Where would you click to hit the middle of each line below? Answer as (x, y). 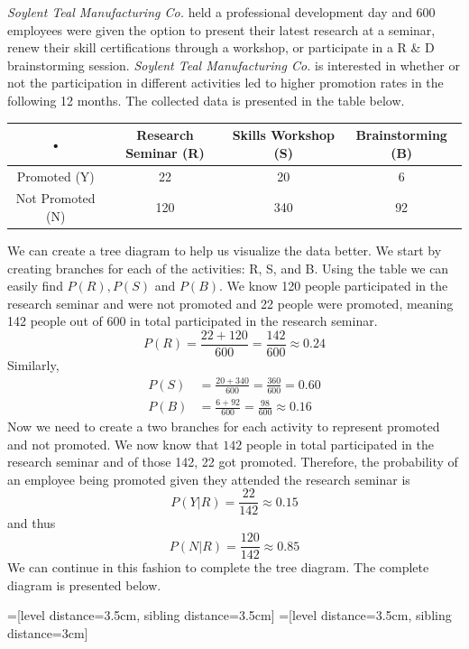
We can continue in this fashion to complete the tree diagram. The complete (218, 567)
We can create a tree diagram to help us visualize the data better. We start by (225, 250)
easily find (35, 286)
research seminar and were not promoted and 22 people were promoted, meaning (230, 303)
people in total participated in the (340, 444)
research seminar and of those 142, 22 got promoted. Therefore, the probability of (233, 462)
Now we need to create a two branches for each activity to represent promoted (224, 426)
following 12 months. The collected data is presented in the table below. (206, 100)
